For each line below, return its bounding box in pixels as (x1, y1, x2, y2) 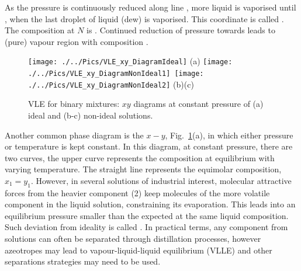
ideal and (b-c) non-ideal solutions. (28, 109, 153, 121)
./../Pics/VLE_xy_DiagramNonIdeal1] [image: (28, 70, 204, 78)
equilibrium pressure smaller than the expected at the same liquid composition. (5, 209, 289, 221)
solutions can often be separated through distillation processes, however (5, 232, 261, 245)
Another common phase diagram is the (5, 128, 144, 141)
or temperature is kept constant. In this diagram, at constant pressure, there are (5, 140, 293, 152)
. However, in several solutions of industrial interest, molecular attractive (30, 174, 292, 186)
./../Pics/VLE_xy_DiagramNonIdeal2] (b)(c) (28, 78, 194, 90)
